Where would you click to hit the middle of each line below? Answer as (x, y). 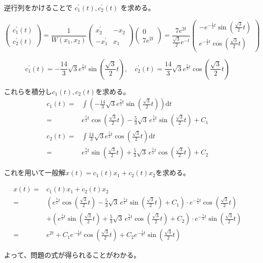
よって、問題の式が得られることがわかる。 (72, 255)
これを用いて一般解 (35, 172)
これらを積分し (28, 91)
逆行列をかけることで (38, 7)
